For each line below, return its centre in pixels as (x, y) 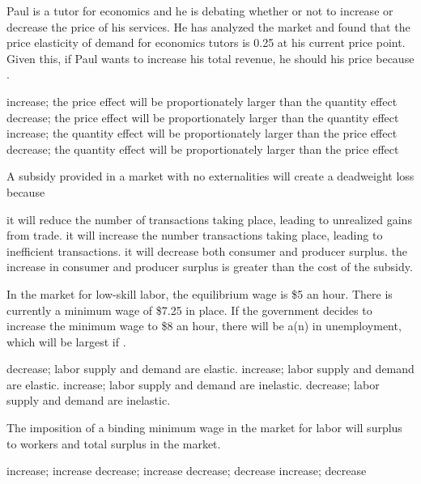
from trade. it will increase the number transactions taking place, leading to (195, 235)
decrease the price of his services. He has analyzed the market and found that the (208, 26)
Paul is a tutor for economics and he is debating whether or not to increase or (200, 11)
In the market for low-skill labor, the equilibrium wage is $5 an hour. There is (200, 293)
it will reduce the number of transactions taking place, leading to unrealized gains (209, 219)
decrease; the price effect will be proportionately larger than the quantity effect (203, 117)
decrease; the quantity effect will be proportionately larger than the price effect (203, 149)
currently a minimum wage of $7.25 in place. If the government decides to (189, 310)
